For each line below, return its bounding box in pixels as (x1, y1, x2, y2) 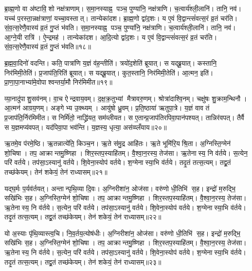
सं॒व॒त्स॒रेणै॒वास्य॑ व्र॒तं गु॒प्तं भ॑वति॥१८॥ (4, 41, 91, 52)
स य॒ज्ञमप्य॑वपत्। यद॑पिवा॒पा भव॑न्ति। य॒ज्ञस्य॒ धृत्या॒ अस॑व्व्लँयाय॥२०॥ (4, 122, 167, 132)
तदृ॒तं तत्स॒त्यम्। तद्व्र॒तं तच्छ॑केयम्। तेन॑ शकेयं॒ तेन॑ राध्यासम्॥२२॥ (4, 212, 162, 222)
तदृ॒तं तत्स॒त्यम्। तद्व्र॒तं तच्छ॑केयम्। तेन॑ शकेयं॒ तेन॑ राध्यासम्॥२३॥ (4, 256, 162, 267)
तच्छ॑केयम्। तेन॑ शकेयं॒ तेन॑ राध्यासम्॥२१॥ (4, 166, 108, 177)
